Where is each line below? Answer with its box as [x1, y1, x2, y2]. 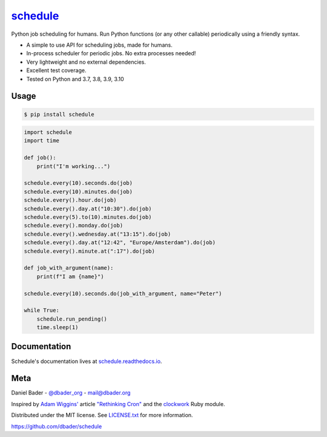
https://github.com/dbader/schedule [11, 422, 102, 430]
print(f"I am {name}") [36, 273, 104, 280]
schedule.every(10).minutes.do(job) [24, 188, 133, 195]
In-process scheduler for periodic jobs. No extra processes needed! [26, 50, 196, 57]
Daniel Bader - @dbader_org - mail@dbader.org [11, 389, 131, 396]
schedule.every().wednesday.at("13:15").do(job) [24, 230, 171, 238]
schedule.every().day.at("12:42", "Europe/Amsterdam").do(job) [24, 239, 216, 246]
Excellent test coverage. [26, 67, 87, 74]
